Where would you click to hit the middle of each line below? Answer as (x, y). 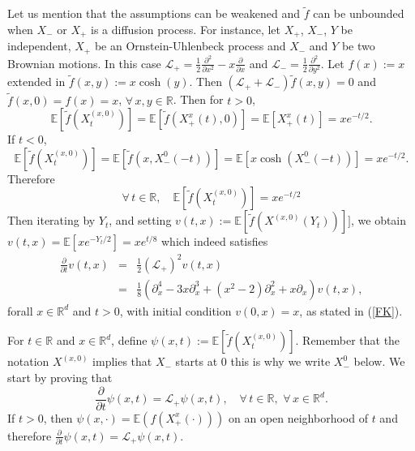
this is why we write (280, 361)
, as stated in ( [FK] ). (351, 310)
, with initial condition (175, 310)
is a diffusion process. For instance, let (186, 29)
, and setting (140, 220)
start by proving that (60, 378)
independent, (39, 46)
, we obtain (379, 220)
